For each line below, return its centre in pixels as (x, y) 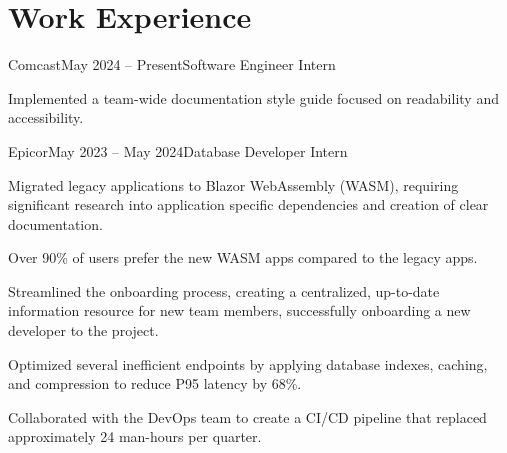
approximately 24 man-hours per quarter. (135, 436)
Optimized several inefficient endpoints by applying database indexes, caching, (248, 363)
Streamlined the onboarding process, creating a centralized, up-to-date (224, 290)
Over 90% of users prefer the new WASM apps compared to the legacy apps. (243, 257)
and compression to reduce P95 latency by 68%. (155, 383)
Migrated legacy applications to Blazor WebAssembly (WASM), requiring (233, 184)
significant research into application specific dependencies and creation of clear (248, 204)
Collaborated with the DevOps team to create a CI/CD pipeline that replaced (247, 416)
